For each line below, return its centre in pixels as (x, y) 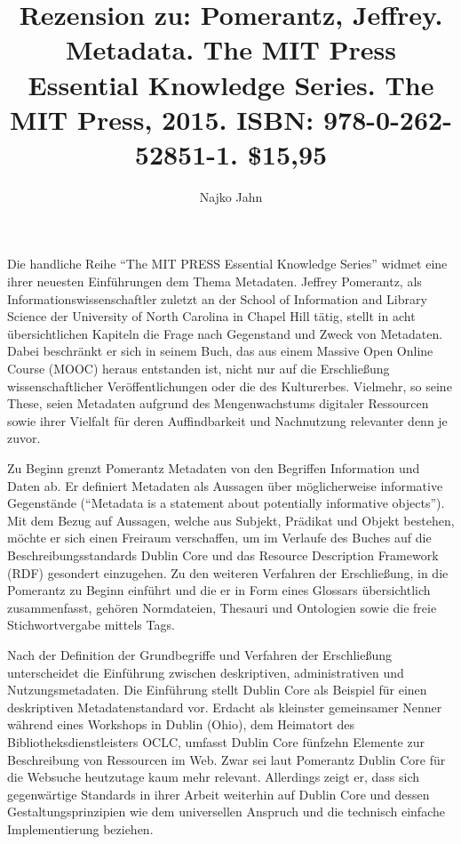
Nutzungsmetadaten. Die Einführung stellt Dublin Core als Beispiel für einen (217, 690)
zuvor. (24, 438)
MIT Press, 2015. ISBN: (162, 119)
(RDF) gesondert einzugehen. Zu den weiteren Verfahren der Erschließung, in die (228, 572)
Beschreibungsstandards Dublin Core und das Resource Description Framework (223, 555)
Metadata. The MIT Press (230, 49)
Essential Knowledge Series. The (231, 84)
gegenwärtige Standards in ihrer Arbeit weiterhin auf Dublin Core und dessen (219, 794)
